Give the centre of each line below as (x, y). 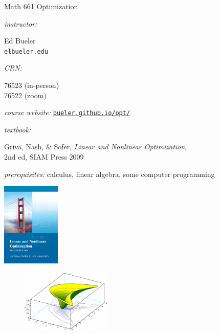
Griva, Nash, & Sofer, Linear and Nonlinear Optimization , (96, 147)
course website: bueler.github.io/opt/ (67, 112)
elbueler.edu (26, 51)
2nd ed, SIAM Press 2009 (44, 157)
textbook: (18, 129)
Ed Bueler (20, 41)
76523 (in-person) (32, 85)
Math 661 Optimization (41, 6)
